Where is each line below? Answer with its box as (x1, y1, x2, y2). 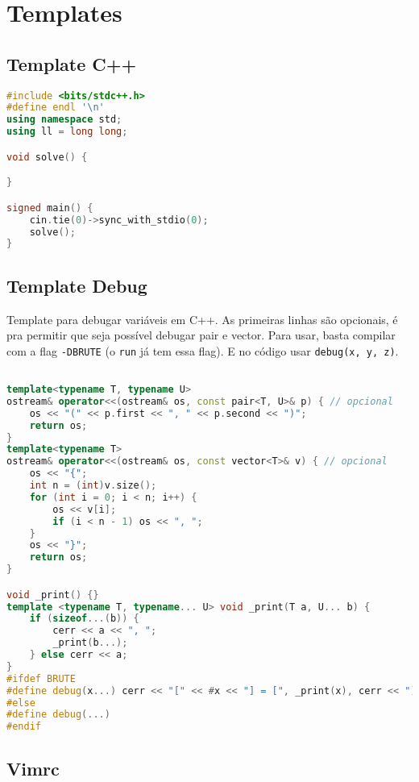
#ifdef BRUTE (6, 672, 76, 684)
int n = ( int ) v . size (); (29, 480, 157, 491)
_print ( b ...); (52, 637, 128, 649)
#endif (6, 721, 41, 733)
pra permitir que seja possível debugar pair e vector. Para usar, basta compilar (6, 327, 396, 343)
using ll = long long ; (6, 126, 128, 138)
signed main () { (6, 202, 93, 214)
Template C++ (6, 51, 137, 76)
